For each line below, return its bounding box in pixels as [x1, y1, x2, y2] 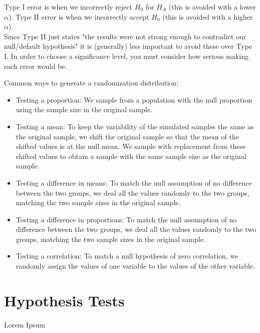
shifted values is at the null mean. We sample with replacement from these [16, 141, 246, 151]
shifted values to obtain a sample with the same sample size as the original [16, 150, 246, 161]
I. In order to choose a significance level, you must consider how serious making [4, 50, 249, 61]
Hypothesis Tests [4, 290, 125, 310]
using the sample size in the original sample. [16, 104, 152, 115]
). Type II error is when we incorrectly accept [8, 11, 149, 22]
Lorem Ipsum [4, 319, 45, 329]
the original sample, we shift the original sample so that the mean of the [16, 131, 239, 141]
